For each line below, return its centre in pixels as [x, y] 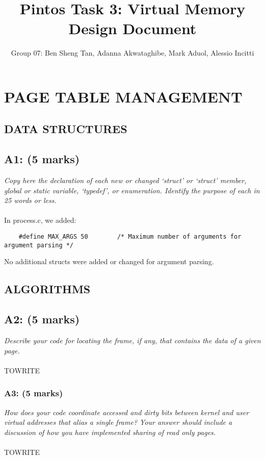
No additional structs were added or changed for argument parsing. [109, 261]
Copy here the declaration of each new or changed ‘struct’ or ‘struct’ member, [125, 180]
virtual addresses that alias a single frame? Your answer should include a [118, 422]
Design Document [132, 28]
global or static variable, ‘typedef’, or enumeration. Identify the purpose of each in [132, 190]
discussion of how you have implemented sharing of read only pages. [110, 432]
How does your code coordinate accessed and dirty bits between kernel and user [127, 412]
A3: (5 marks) [34, 393]
